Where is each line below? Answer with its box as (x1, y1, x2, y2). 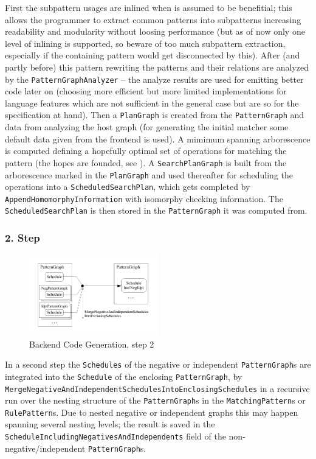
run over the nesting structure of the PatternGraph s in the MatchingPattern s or (5, 394, 306, 407)
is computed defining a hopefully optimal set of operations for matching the (5, 144, 287, 157)
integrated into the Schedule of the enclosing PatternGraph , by (5, 370, 242, 382)
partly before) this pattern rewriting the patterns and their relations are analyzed (5, 60, 309, 73)
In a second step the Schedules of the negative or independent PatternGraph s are (5, 358, 311, 371)
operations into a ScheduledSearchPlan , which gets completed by (5, 180, 250, 193)
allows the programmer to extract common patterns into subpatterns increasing (5, 13, 301, 26)
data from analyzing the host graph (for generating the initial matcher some (5, 121, 289, 133)
